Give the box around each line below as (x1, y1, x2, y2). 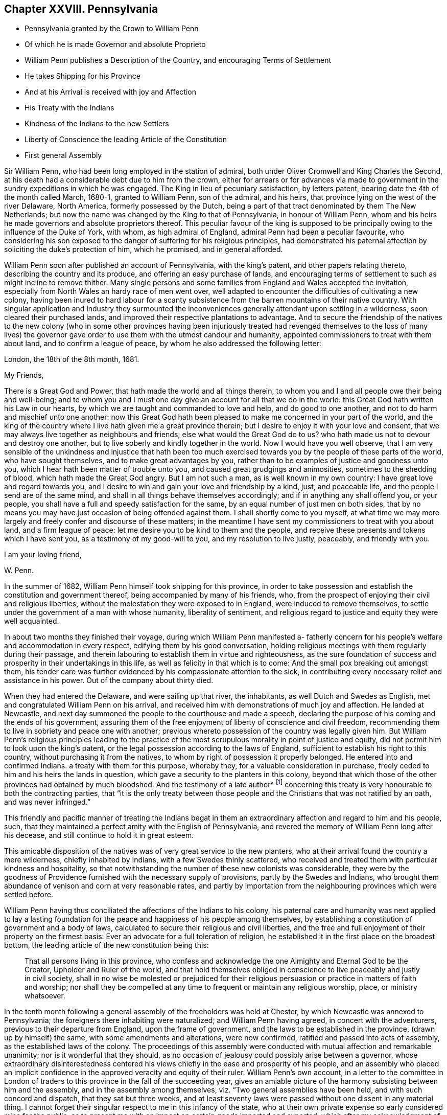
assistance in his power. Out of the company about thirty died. (4, 676, 214, 685)
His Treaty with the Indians (25, 103, 114, 112)
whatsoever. (25, 991, 65, 1000)
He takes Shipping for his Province (25, 72, 141, 81)
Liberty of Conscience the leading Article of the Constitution (25, 135, 227, 144)
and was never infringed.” (4, 798, 91, 807)
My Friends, (4, 371, 44, 380)
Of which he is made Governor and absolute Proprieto (25, 40, 206, 49)
